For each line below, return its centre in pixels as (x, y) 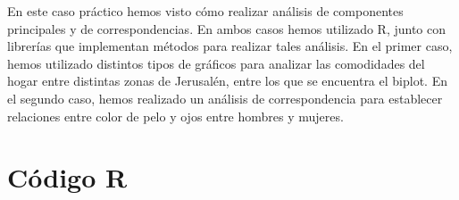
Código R (67, 177)
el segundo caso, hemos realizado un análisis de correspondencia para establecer (225, 98)
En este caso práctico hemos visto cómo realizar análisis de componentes (205, 11)
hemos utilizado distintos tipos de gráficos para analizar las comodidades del (216, 63)
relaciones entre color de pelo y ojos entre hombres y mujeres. (175, 116)
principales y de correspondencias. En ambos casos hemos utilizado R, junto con (227, 28)
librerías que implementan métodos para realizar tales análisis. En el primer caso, (230, 46)
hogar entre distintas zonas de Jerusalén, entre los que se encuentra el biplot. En (227, 81)
